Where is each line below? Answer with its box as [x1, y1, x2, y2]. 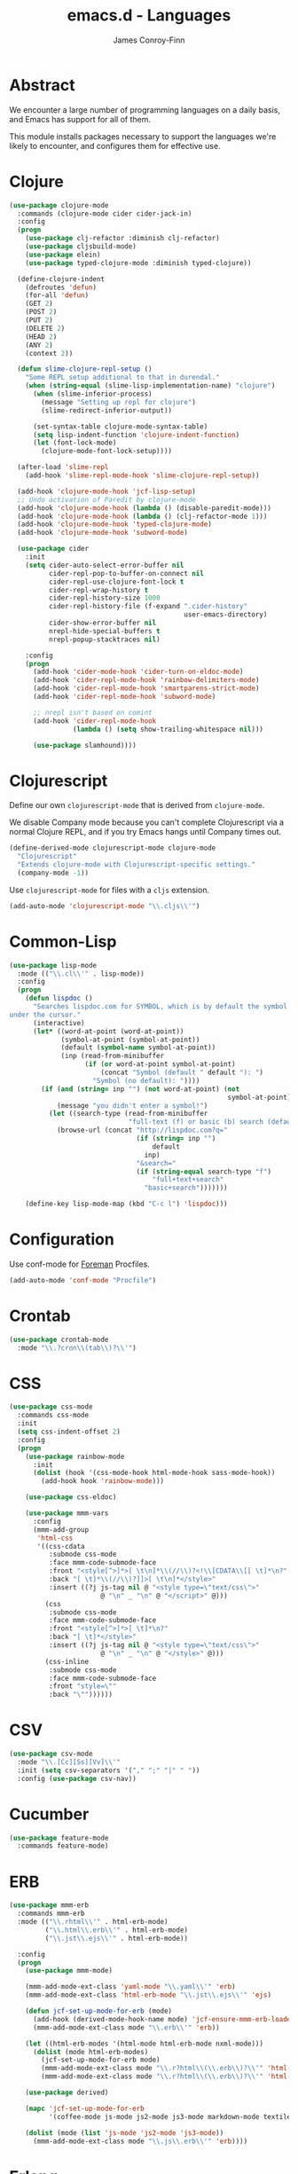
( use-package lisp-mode [9, 961, 98, 969]
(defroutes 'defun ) [25, 283, 98, 292]
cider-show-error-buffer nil [48, 618, 157, 627]
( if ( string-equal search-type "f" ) [136, 1167, 272, 1176]
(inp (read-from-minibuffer [60, 1052, 165, 1061]
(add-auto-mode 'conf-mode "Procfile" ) [9, 1275, 157, 1284]
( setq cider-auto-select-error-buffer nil [25, 561, 184, 569]
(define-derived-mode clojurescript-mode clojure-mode [9, 844, 216, 852]
